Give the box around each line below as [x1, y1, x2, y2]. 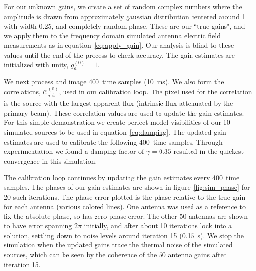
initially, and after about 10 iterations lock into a [84, 220, 232, 231]
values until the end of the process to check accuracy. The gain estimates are [4, 49, 235, 60]
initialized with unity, [4, 59, 69, 69]
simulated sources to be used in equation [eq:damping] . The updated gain [4, 126, 226, 137]
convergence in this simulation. [4, 155, 97, 166]
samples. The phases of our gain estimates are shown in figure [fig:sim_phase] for [4, 181, 250, 192]
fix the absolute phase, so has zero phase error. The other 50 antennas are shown [4, 211, 248, 221]
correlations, [4, 86, 41, 96]
